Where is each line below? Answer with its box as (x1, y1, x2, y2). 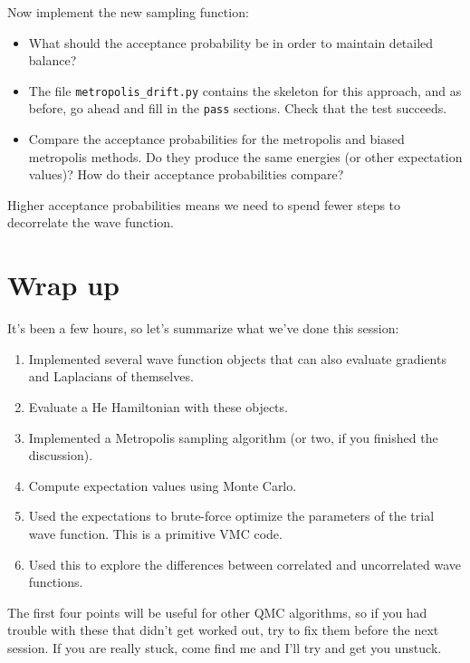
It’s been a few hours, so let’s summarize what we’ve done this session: (7, 319, 399, 338)
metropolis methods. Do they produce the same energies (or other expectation (28, 147, 463, 166)
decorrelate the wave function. (7, 213, 175, 232)
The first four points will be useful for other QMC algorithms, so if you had (7, 602, 427, 621)
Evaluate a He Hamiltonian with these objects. (28, 397, 288, 416)
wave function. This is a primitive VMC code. (28, 524, 283, 543)
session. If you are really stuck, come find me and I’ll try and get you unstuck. (7, 638, 442, 657)
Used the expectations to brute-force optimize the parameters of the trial (28, 506, 435, 525)
